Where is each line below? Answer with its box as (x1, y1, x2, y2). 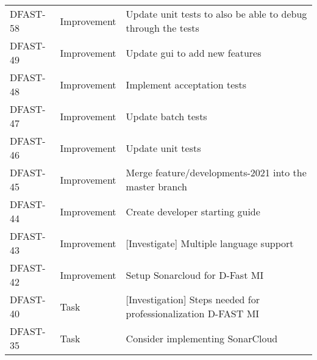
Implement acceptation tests (126, 77, 247, 92)
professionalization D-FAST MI (126, 306, 260, 320)
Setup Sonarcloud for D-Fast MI (126, 267, 264, 282)
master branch (126, 179, 187, 193)
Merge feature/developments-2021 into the (126, 165, 307, 179)
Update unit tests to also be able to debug (126, 7, 307, 21)
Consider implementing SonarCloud (126, 331, 278, 345)
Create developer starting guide (126, 204, 260, 218)
